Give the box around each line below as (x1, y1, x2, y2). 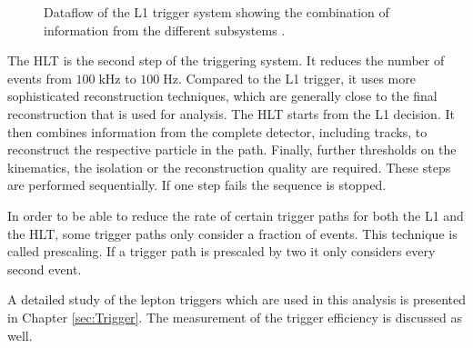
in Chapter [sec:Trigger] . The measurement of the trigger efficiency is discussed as (7, 307, 463, 326)
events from (7, 68, 72, 87)
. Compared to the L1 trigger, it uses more (177, 68, 416, 87)
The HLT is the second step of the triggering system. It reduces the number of (7, 51, 445, 70)
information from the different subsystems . (44, 20, 286, 39)
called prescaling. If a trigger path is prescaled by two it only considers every (7, 242, 436, 261)
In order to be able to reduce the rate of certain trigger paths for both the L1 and (7, 205, 464, 224)
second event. (7, 259, 82, 278)
